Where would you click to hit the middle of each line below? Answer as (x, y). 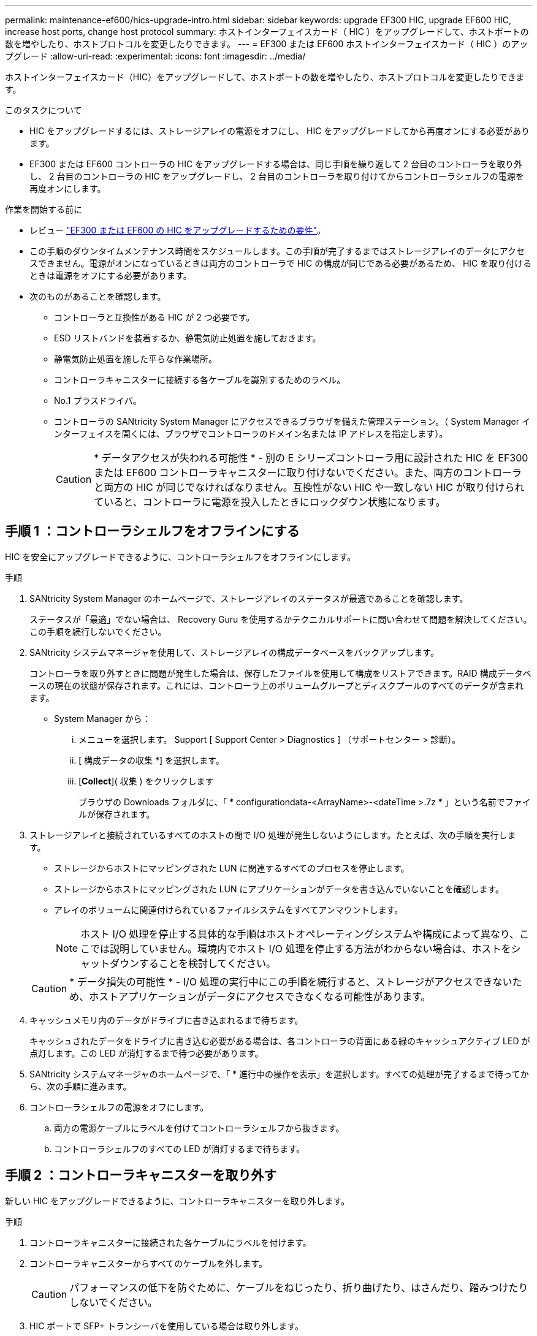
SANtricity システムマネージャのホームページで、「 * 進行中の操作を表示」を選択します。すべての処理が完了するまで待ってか (279, 1074)
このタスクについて (44, 110)
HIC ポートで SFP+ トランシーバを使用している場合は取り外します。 (167, 1326)
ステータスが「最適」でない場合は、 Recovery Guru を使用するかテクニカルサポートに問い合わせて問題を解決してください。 (281, 619)
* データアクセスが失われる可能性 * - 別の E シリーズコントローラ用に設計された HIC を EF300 (311, 458)
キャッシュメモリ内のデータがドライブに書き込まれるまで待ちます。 (166, 1020)
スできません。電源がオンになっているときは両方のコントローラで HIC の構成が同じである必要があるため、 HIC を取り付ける (281, 263)
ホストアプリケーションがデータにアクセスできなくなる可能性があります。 (260, 996)
